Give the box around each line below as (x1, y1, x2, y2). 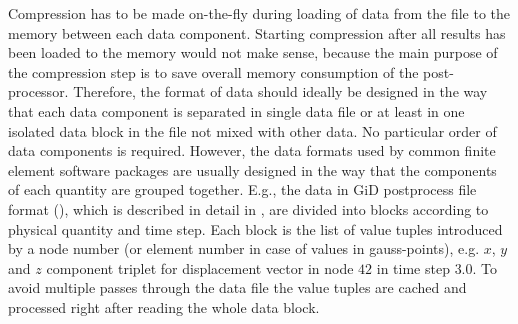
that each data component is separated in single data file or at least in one (8, 100, 465, 121)
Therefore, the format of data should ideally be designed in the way (73, 81, 488, 102)
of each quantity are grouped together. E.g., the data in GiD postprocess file (8, 179, 477, 200)
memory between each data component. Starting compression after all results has (8, 22, 506, 43)
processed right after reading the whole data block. (8, 296, 320, 317)
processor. (8, 81, 69, 102)
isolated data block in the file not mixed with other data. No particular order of (8, 120, 497, 141)
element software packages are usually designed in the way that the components (8, 159, 497, 180)
